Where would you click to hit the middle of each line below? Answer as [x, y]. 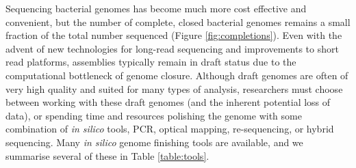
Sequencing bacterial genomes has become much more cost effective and [156, 8]
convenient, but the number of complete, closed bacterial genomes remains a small [178, 22]
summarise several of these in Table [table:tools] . [107, 155]
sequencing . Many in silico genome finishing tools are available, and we [154, 142]
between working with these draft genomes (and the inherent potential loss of [168, 102]
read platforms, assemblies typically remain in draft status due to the [151, 62]
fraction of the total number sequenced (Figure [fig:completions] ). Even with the [174, 35]
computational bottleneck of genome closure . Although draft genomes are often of [177, 75]
